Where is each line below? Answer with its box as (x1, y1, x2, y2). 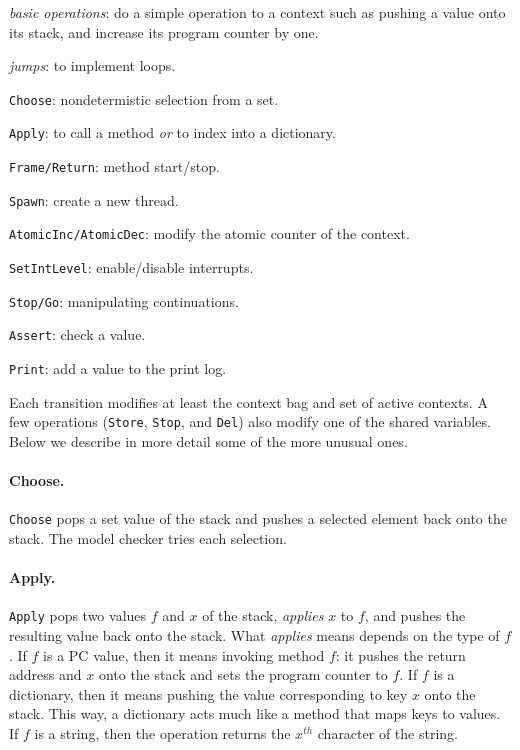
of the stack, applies (202, 605, 324, 626)
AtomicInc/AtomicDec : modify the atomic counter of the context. (9, 223, 410, 244)
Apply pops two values (9, 605, 147, 626)
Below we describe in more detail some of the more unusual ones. (9, 430, 408, 451)
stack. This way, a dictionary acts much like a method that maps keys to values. (9, 703, 501, 724)
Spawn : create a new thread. (9, 189, 179, 210)
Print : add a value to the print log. (9, 358, 227, 379)
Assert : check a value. (9, 324, 146, 345)
